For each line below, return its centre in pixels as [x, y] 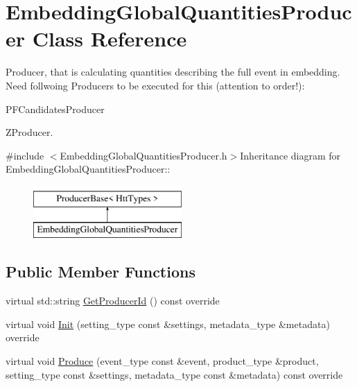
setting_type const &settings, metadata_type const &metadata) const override [174, 374]
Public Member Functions [101, 272]
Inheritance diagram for [290, 155]
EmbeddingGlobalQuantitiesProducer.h [143, 155]
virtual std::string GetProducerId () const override [113, 301]
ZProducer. [29, 132]
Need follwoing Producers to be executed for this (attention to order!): [155, 85]
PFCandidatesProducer [55, 109]
